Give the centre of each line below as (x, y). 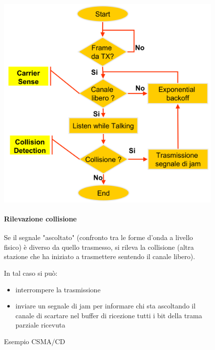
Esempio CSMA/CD (35, 341)
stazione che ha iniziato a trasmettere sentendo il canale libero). (100, 256)
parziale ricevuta (40, 325)
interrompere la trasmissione (58, 289)
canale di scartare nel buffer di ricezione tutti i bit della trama (109, 315)
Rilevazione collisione (40, 218)
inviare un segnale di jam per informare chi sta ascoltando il (106, 306)
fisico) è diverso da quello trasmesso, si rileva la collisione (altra (99, 247)
